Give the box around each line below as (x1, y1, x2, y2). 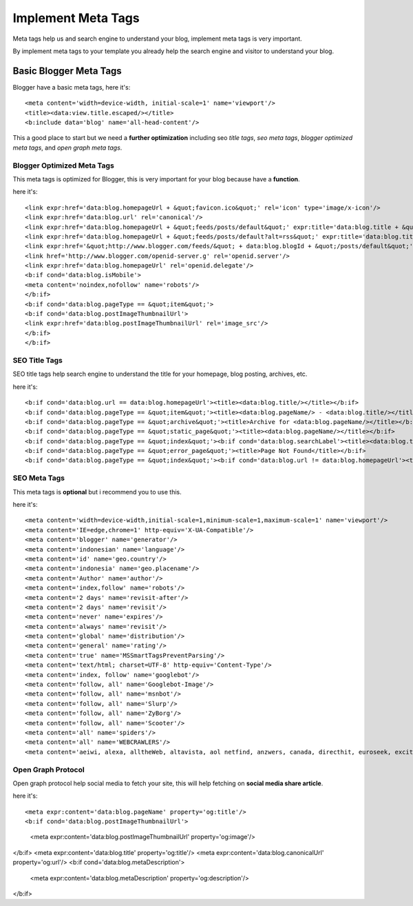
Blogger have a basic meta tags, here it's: (12, 83, 131, 91)
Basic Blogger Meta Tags (12, 65, 122, 77)
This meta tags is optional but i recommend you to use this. (12, 487, 182, 496)
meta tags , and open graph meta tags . (12, 143, 123, 152)
